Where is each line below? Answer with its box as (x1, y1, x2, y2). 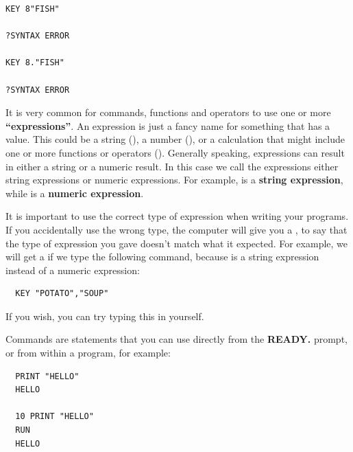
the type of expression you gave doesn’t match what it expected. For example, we (5, 236, 348, 250)
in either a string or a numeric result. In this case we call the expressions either (5, 159, 339, 173)
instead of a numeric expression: (5, 262, 140, 277)
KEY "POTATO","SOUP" (15, 289, 109, 299)
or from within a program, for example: (5, 346, 171, 360)
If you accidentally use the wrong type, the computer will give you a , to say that (5, 222, 348, 236)
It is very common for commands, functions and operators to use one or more (5, 105, 331, 120)
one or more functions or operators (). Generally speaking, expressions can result (5, 145, 345, 159)
